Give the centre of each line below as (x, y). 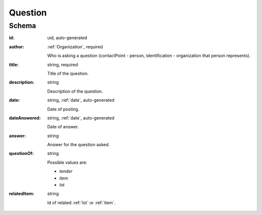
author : (16, 46)
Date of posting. (63, 109)
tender (66, 171)
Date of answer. (63, 127)
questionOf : (21, 154)
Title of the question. (68, 73)
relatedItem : (22, 194)
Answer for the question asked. (79, 145)
